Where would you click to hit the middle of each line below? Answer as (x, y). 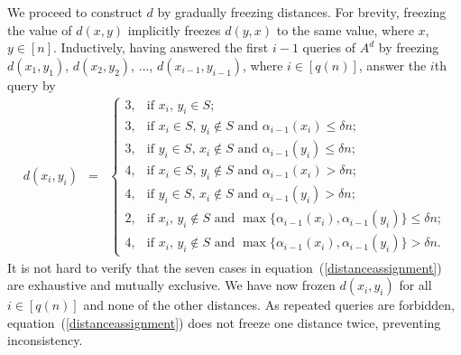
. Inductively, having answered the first (161, 47)
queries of (329, 47)
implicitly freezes (174, 29)
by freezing (409, 47)
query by (32, 84)
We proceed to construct (75, 12)
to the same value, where (345, 29)
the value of (40, 29)
